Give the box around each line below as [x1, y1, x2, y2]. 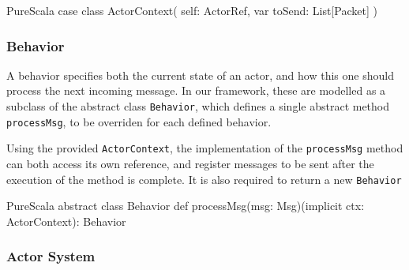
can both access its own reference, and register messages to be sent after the [6, 155, 374, 171]
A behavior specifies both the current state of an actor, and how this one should [6, 66, 394, 83]
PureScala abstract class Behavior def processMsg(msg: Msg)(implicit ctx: [6, 197, 365, 214]
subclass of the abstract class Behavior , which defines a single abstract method [6, 98, 390, 114]
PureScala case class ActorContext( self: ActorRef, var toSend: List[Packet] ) [6, 2, 377, 18]
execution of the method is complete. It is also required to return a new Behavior [6, 171, 402, 187]
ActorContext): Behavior [6, 212, 126, 229]
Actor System [6, 246, 96, 266]
